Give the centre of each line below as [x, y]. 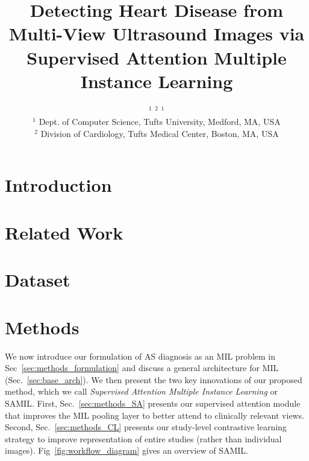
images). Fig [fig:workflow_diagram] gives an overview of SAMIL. [126, 450]
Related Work [64, 232]
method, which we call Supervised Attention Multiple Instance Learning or [142, 391]
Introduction [58, 185]
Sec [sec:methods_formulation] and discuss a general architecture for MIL [142, 368]
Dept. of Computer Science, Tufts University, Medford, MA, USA [160, 122]
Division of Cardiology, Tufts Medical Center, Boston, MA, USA [160, 133]
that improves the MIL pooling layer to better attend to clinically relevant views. [155, 415]
